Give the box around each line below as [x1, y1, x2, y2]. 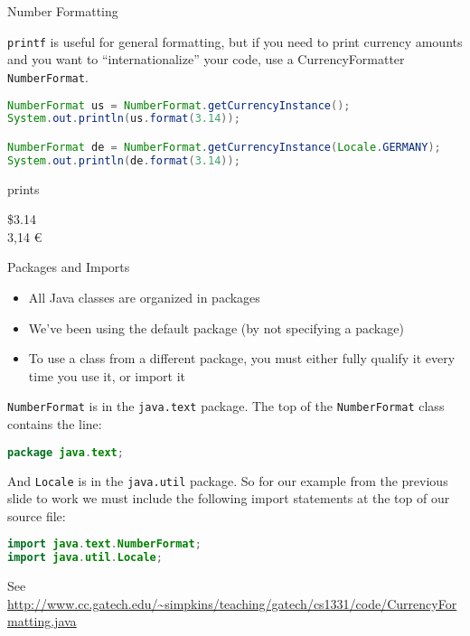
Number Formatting [7, 2, 118, 20]
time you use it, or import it [28, 366, 186, 385]
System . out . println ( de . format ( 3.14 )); [7, 154, 240, 167]
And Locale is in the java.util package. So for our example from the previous [7, 471, 448, 490]
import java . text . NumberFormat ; [7, 538, 202, 551]
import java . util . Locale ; [7, 551, 163, 565]
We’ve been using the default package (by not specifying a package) [28, 318, 404, 337]
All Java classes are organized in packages [28, 288, 260, 307]
